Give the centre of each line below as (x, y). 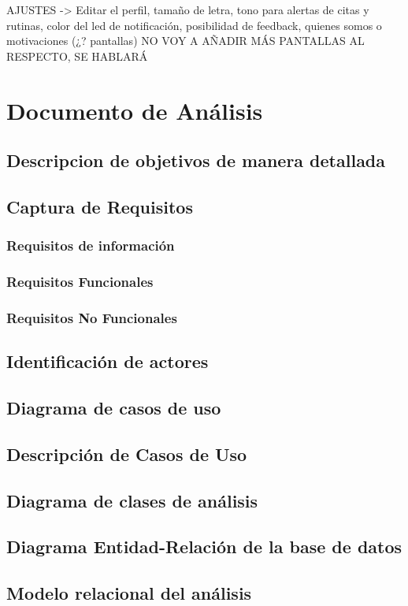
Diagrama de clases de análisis (132, 500)
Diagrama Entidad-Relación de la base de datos (204, 547)
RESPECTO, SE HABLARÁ (77, 56)
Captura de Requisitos (100, 206)
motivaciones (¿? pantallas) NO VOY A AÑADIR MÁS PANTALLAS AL (185, 41)
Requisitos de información (91, 245)
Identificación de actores (108, 361)
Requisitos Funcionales (80, 282)
